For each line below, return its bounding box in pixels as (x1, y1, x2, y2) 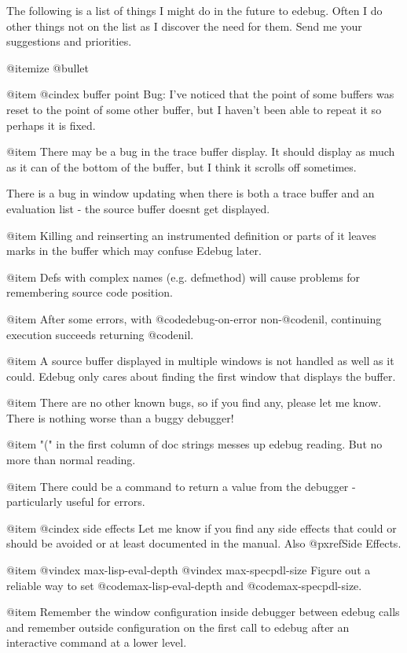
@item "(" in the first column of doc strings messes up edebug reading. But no (6, 436, 383, 452)
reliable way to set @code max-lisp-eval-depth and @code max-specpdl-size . (6, 577, 362, 593)
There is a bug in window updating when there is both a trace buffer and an (6, 185, 375, 201)
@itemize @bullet (6, 59, 89, 76)
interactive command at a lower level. (6, 634, 187, 651)
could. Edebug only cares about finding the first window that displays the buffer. (6, 367, 396, 384)
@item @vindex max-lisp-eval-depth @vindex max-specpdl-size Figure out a (6, 562, 371, 578)
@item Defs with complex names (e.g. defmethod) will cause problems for (6, 268, 361, 285)
